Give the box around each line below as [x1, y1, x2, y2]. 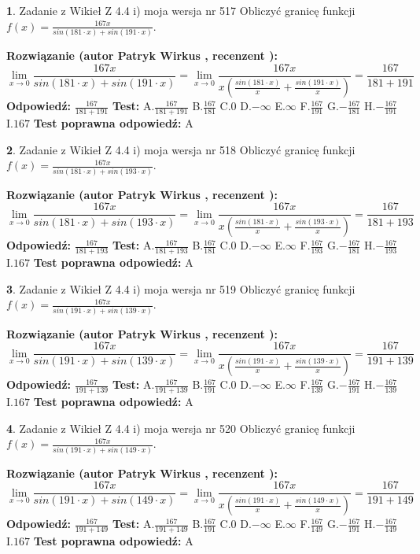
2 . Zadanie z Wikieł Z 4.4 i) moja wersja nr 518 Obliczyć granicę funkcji [6, 141, 356, 157]
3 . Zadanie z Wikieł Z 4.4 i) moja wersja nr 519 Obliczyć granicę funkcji [6, 280, 356, 297]
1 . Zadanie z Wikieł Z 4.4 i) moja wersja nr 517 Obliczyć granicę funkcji [6, 2, 356, 18]
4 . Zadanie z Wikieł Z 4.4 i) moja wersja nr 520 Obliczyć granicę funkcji [6, 419, 356, 436]
